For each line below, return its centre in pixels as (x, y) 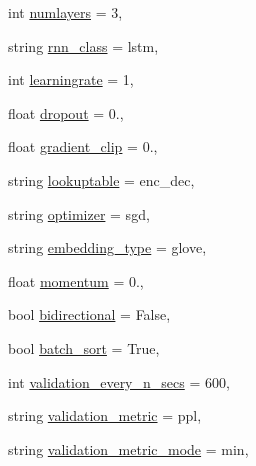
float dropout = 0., (66, 112)
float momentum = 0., (76, 280)
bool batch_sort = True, (84, 347)
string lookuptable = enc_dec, (101, 179)
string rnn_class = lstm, (83, 45)
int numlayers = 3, (65, 12)
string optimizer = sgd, (79, 213)
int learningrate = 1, (71, 79)
